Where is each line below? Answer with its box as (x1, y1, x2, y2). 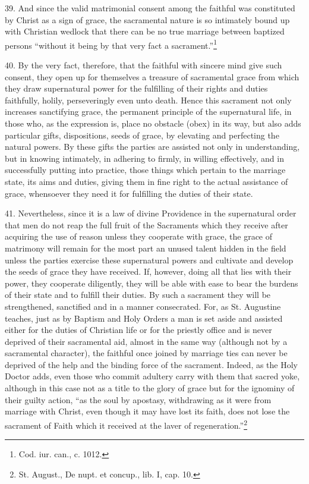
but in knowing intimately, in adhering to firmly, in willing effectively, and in (5, 152, 284, 164)
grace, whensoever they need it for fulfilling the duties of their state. (5, 187, 253, 199)
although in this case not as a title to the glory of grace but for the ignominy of (5, 382, 295, 394)
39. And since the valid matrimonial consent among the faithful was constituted (5, 2, 295, 14)
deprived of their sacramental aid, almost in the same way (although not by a (5, 335, 288, 347)
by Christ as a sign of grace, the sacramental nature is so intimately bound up (5, 13, 290, 26)
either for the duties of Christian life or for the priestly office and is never (5, 323, 272, 336)
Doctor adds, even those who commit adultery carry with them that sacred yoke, (5, 370, 300, 382)
